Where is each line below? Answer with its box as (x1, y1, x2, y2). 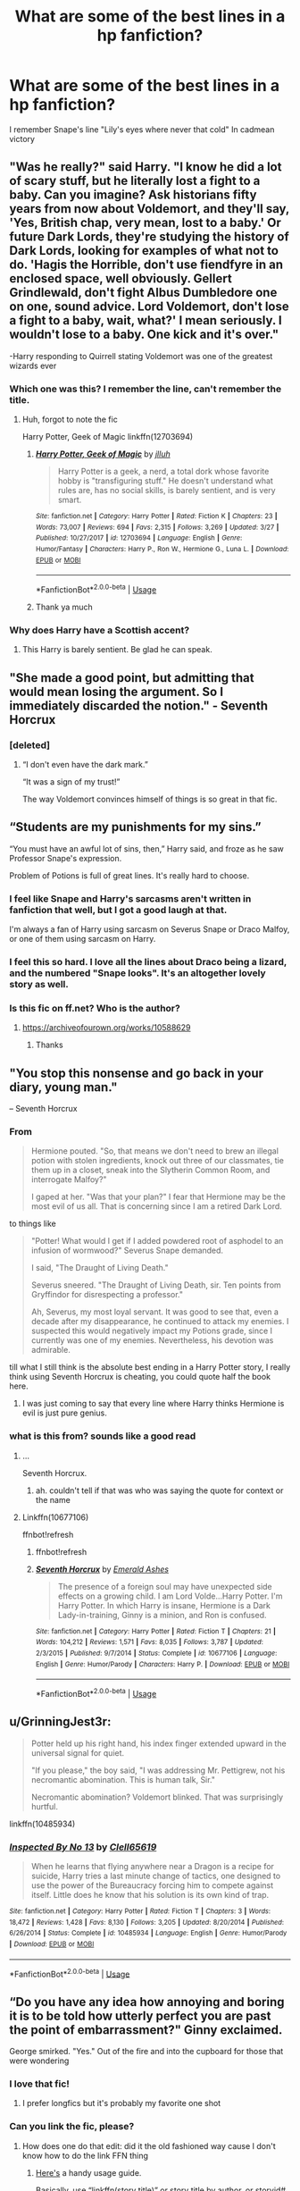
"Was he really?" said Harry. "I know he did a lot (9, 159, 282, 175)
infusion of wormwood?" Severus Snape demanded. (30, 1245, 224, 1256)
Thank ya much (35, 601, 94, 612)
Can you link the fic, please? (9, 2120, 135, 2133)
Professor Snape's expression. (9, 852, 122, 863)
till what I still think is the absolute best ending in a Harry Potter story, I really (9, 1362, 291, 1373)
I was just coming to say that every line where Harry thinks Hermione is (21, 1398, 285, 1409)
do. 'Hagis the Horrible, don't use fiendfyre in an (9, 257, 284, 273)
